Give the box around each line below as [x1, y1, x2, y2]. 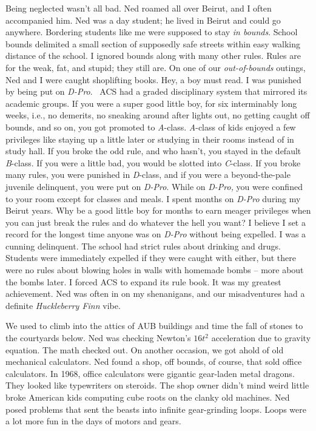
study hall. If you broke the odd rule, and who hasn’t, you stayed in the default [5, 144, 301, 157]
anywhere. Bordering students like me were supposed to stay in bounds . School [5, 25, 298, 38]
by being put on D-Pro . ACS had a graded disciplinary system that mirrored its [5, 85, 308, 98]
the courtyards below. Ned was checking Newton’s [5, 331, 191, 344]
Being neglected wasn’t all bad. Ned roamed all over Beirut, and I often [5, 2, 272, 14]
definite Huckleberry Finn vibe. [5, 299, 121, 311]
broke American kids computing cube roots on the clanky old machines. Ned [5, 391, 290, 403]
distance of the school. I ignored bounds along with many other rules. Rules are [5, 49, 301, 62]
